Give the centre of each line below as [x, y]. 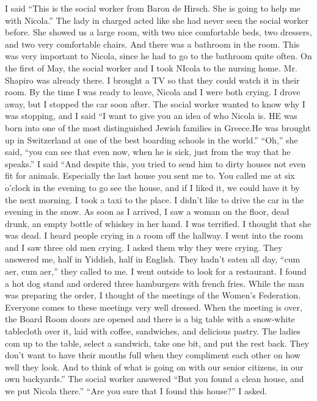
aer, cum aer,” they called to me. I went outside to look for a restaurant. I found [156, 271]
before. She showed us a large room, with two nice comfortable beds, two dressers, [158, 32]
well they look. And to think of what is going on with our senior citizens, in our [154, 367]
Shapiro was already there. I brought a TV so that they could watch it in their [152, 80]
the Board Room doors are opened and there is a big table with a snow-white [150, 319]
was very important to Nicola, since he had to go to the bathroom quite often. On [158, 56]
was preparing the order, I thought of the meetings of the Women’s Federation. [153, 295]
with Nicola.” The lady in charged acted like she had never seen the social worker [157, 20]
